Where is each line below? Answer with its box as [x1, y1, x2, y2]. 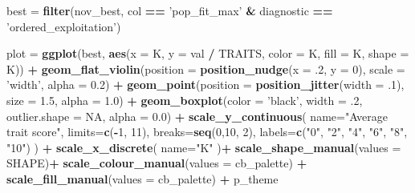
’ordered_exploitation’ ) [6, 18, 121, 34]
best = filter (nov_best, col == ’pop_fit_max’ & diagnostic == [6, 2, 333, 18]
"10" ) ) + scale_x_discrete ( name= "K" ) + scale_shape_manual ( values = [6, 139, 401, 155]
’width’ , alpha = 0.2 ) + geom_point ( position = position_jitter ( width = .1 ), [6, 76, 405, 93]
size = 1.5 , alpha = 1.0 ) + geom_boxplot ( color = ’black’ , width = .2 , [6, 91, 363, 108]
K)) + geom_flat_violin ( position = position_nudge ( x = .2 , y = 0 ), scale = [6, 60, 405, 77]
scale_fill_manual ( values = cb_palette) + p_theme [6, 170, 279, 187]
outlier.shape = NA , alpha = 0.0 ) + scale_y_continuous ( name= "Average [6, 107, 389, 124]
